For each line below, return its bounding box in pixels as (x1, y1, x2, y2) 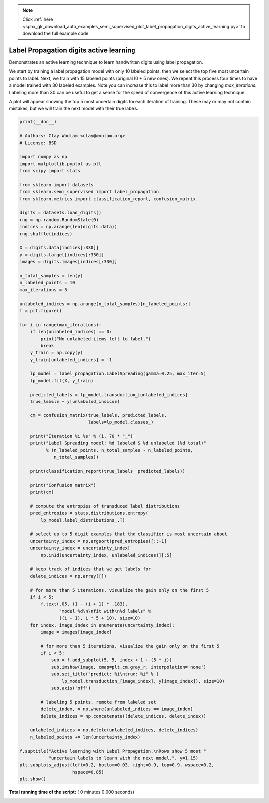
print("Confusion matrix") (30, 482, 97, 488)
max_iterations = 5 (19, 287, 67, 292)
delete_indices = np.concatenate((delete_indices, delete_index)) (40, 713, 207, 719)
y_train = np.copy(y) (30, 350, 83, 356)
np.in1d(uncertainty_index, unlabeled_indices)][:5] (40, 552, 172, 558)
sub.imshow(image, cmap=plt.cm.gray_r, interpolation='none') (51, 664, 207, 670)
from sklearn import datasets (19, 182, 94, 187)
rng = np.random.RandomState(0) (19, 217, 99, 222)
